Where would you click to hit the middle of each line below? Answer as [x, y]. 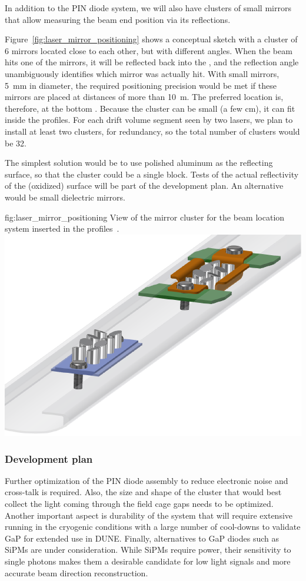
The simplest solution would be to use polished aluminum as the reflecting [139, 163]
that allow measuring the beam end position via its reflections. [118, 19]
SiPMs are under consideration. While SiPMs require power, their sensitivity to [148, 550]
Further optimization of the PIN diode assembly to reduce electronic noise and [147, 480]
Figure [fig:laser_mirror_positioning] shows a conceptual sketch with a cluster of [151, 39]
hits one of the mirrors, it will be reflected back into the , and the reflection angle [152, 62]
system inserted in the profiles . [62, 228]
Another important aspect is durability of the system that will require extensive [149, 515]
